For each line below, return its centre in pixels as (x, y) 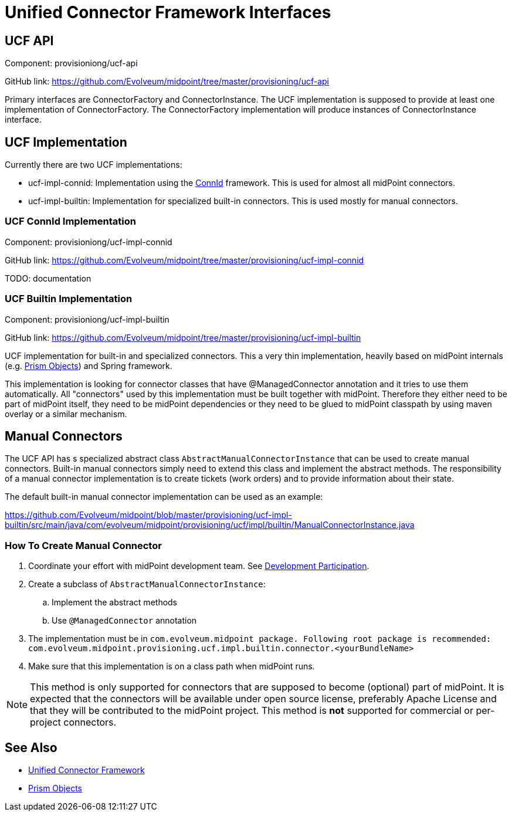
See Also (31, 747)
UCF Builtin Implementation (69, 299)
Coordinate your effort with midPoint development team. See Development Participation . (199, 566)
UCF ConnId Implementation (70, 221)
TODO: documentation (48, 278)
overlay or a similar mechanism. (66, 414)
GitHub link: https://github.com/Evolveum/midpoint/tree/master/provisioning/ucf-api (167, 82)
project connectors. (73, 722)
